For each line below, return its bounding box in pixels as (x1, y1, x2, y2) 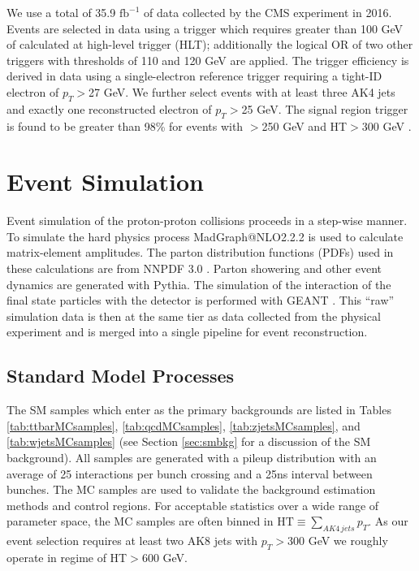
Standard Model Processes (6, 363, 235, 388)
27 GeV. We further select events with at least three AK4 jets (89, 83, 395, 100)
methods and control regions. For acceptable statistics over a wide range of (6, 496, 379, 513)
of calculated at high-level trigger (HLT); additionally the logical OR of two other (6, 36, 413, 53)
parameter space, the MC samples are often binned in (6, 513, 274, 530)
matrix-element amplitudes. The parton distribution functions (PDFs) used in (6, 244, 394, 261)
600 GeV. (141, 548, 188, 565)
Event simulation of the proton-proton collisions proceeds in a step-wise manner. (6, 212, 408, 229)
